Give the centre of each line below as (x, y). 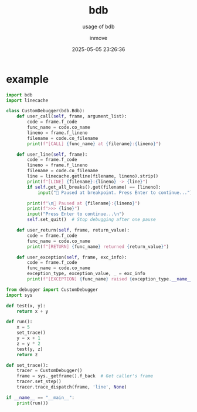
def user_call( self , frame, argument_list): (72, 116)
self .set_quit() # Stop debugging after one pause (92, 220)
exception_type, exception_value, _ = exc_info (86, 274)
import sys (19, 295)
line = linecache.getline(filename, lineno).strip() (93, 176)
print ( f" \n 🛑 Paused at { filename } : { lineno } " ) (84, 203)
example (28, 79)
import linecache (27, 101)
